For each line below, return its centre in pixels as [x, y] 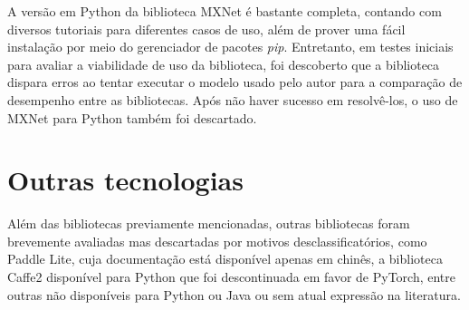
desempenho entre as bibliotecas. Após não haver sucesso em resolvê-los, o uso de [233, 99]
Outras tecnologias [125, 180]
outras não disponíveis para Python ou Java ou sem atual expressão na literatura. [234, 294]
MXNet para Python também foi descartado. [132, 117]
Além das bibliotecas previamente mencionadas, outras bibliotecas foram [209, 223]
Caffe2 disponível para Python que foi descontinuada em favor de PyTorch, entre [231, 277]
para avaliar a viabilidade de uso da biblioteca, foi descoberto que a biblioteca [224, 64]
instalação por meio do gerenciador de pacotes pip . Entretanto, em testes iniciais [230, 47]
